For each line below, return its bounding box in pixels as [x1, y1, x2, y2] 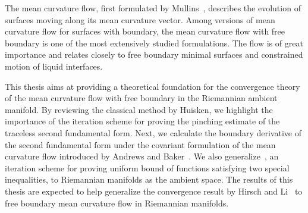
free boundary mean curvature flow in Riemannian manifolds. [5, 196, 229, 209]
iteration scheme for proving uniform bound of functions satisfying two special [5, 161, 290, 174]
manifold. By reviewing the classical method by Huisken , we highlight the [5, 103, 273, 115]
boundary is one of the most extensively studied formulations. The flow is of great [5, 36, 303, 49]
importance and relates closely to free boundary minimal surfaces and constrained [5, 48, 303, 61]
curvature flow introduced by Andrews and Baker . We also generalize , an [5, 150, 279, 162]
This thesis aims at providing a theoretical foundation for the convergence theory [5, 80, 300, 92]
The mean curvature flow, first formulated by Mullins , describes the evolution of [5, 2, 301, 14]
